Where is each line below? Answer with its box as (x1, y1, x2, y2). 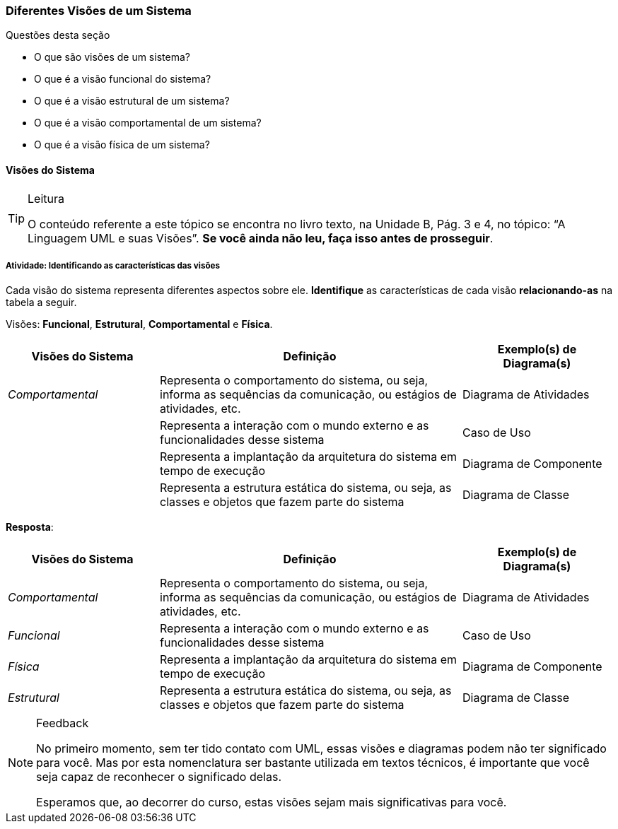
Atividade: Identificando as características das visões (6, 260, 220, 271)
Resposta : (6, 521, 54, 534)
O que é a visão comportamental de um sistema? (34, 117, 262, 129)
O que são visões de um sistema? (34, 51, 190, 64)
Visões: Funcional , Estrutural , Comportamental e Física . (6, 318, 273, 331)
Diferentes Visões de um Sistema (6, 4, 192, 18)
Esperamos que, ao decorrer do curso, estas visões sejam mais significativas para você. (36, 795, 507, 810)
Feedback (36, 716, 89, 731)
